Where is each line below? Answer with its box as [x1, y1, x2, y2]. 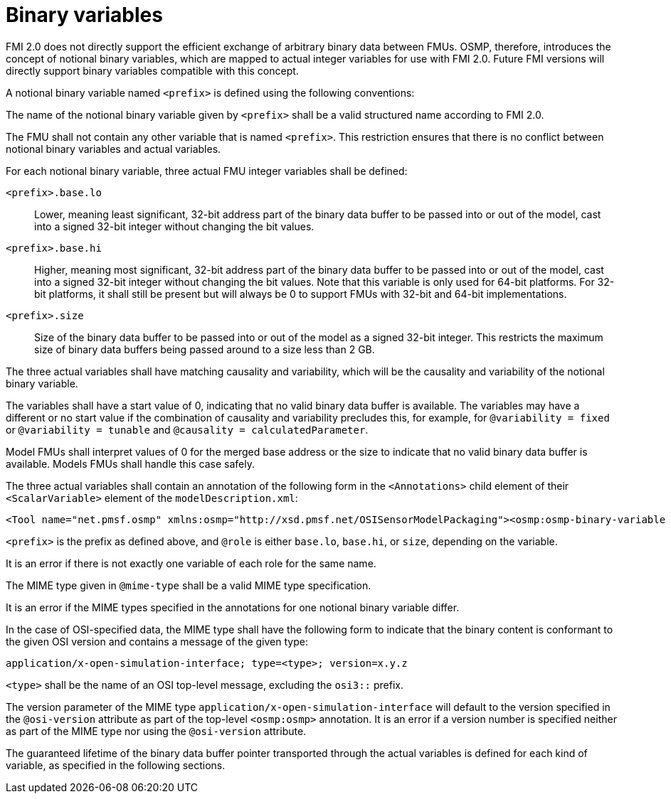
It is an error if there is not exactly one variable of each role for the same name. [6, 557, 376, 569]
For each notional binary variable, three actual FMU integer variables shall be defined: [6, 164, 408, 177]
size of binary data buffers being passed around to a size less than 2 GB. [34, 343, 375, 355]
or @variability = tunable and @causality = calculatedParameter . [6, 423, 369, 436]
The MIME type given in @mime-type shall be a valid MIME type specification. [6, 579, 371, 591]
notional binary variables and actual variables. [6, 142, 221, 155]
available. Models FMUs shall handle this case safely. [6, 457, 255, 470]
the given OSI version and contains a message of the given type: [6, 635, 308, 648]
